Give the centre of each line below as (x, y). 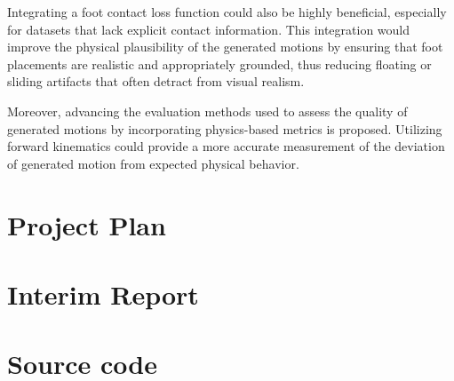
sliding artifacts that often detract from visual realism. (156, 81)
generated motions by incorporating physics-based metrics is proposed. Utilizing (225, 128)
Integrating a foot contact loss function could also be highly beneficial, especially (227, 12)
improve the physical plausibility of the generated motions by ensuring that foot (225, 47)
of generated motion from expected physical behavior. (153, 163)
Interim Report (103, 294)
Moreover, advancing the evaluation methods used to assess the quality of (207, 111)
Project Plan (87, 224)
